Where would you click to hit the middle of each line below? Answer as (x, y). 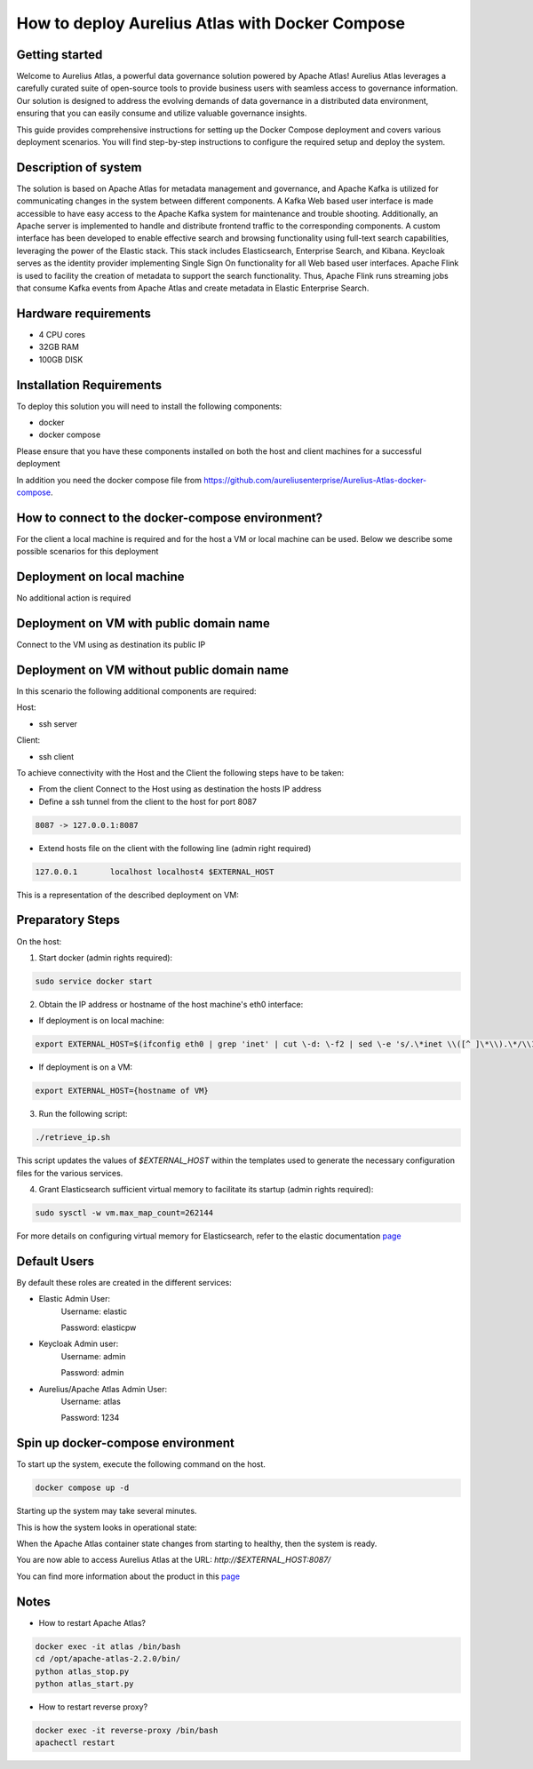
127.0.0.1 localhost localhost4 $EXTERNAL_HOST (155, 872)
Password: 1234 (90, 1418)
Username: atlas (91, 1402)
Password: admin (92, 1373)
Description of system (79, 167)
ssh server (58, 723)
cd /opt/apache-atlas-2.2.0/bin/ (108, 1659)
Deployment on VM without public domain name (152, 669)
